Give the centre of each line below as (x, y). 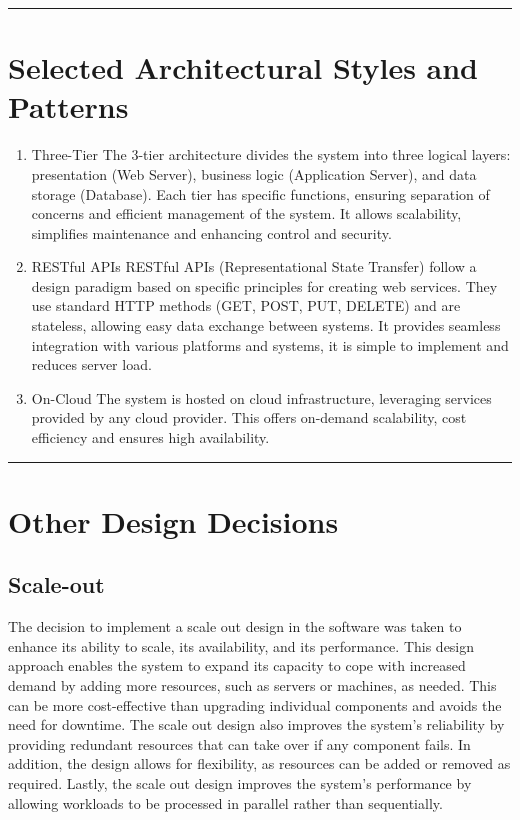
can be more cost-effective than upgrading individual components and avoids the (255, 704)
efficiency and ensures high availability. (150, 437)
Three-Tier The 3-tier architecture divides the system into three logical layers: (271, 154)
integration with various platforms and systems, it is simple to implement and (270, 344)
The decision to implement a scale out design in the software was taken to (235, 626)
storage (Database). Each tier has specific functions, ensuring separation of (260, 193)
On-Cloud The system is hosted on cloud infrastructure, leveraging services (261, 397)
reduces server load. (91, 364)
